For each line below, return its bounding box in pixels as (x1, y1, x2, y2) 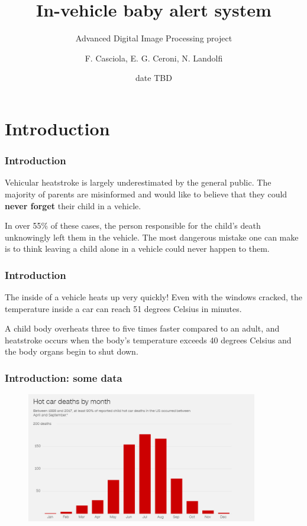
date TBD (135, 72, 172, 84)
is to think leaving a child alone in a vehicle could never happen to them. (5, 242, 270, 255)
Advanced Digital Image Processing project (75, 32, 232, 44)
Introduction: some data (5, 370, 122, 385)
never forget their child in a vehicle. (5, 199, 141, 212)
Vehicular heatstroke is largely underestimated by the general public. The (5, 176, 272, 189)
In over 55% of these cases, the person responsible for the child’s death (5, 219, 261, 232)
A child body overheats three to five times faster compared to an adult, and (5, 322, 280, 335)
